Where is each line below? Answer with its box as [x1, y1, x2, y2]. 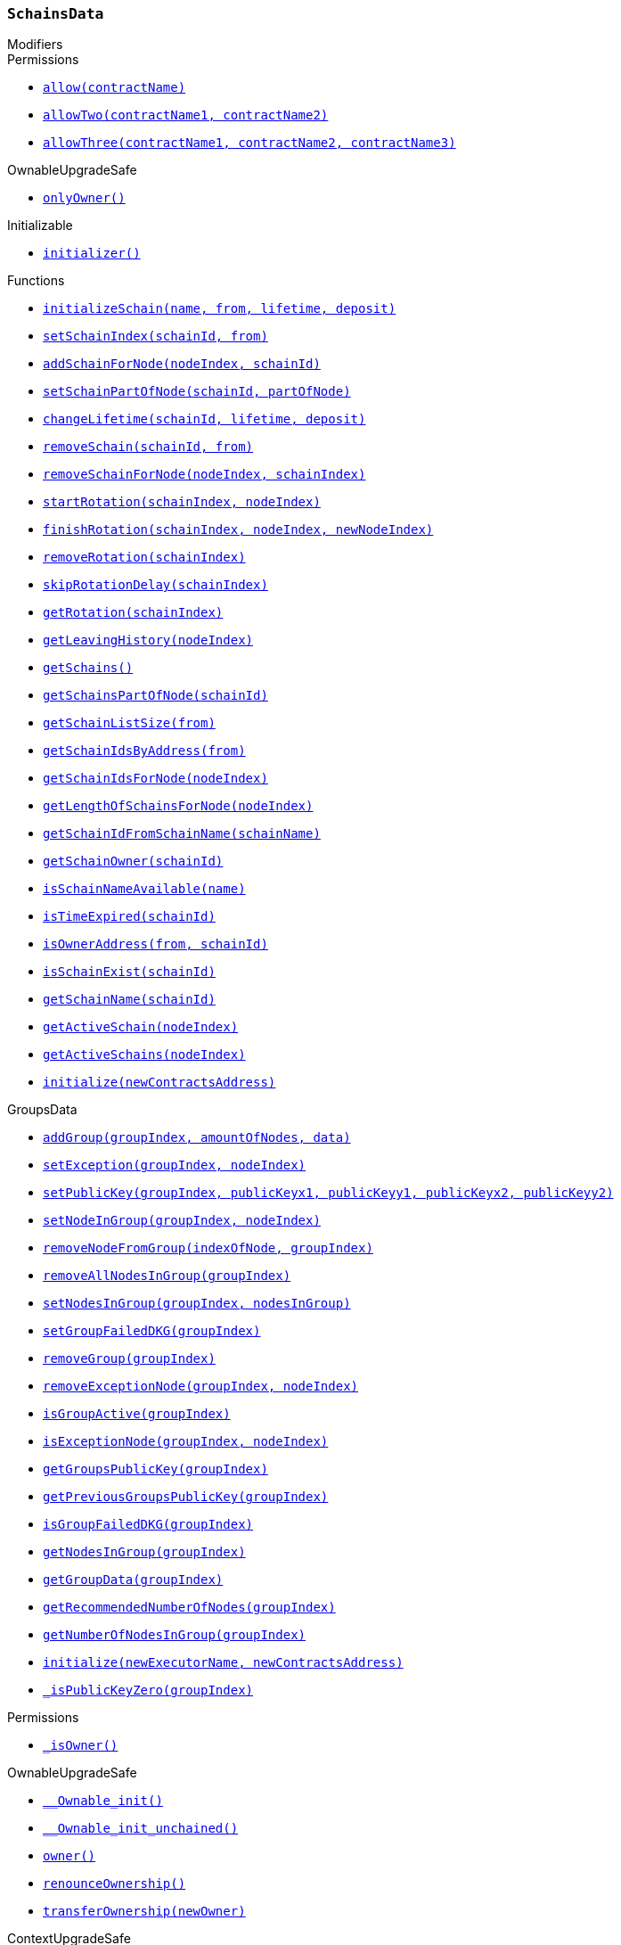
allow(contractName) [43, 80, 186, 95]
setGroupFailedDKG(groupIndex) [43, 1324, 261, 1339]
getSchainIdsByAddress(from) [43, 743, 246, 759]
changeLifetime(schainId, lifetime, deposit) [43, 412, 366, 427]
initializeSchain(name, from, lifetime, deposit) [43, 301, 396, 316]
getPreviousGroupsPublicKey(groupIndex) [43, 1490, 329, 1505]
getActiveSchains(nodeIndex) [43, 1047, 246, 1063]
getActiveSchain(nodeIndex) [43, 1020, 239, 1035]
